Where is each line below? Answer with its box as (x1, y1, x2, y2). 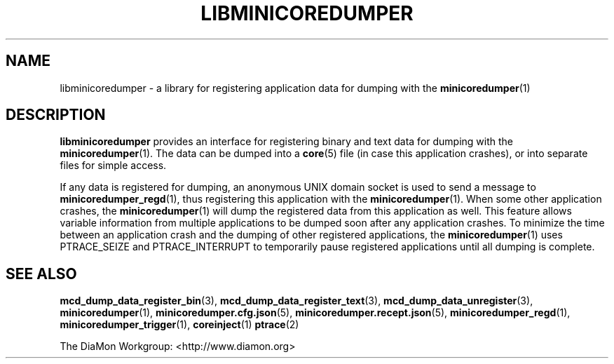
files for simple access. (60, 159, 167, 172)
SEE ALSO (6, 264, 77, 283)
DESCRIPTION (6, 106, 106, 124)
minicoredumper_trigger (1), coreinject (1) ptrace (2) (60, 318, 299, 331)
